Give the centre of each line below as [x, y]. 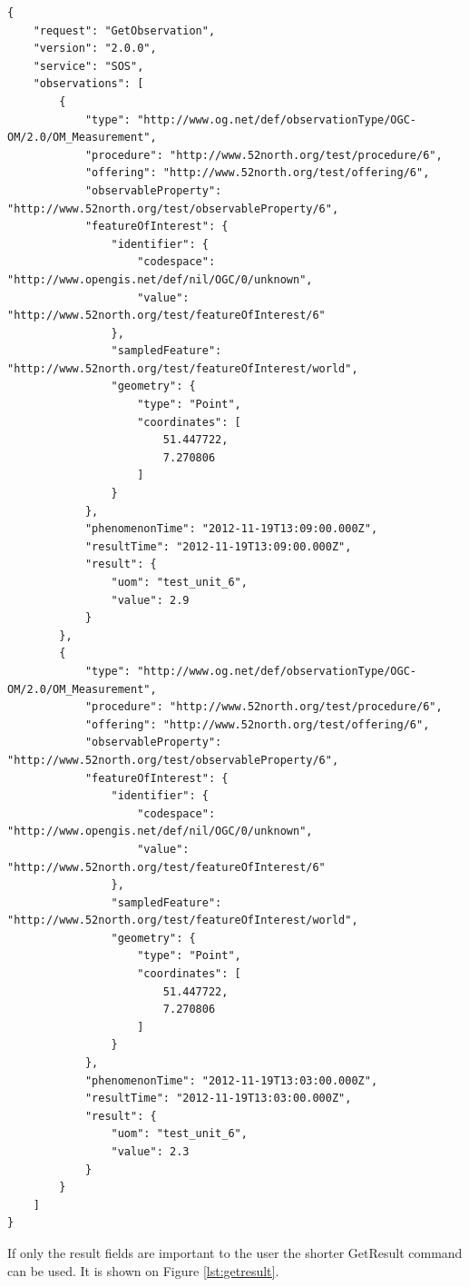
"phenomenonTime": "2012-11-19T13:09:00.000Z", [231, 529]
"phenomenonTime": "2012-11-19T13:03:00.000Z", [231, 1080]
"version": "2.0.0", [95, 49]
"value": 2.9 [150, 600]
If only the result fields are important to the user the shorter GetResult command [235, 1252]
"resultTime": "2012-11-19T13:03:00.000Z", [218, 1099]
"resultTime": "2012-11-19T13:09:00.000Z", [218, 546]
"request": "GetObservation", [124, 30]
